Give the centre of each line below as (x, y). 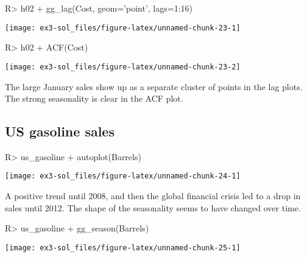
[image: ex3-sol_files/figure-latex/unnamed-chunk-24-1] (123, 176)
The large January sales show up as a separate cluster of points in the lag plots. (154, 86)
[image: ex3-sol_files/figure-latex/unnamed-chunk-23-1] (123, 28)
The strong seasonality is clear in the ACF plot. (94, 98)
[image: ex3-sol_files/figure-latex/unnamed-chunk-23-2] (123, 67)
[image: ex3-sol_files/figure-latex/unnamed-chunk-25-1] (123, 248)
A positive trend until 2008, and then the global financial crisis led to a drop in (153, 196)
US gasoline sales (60, 131)
